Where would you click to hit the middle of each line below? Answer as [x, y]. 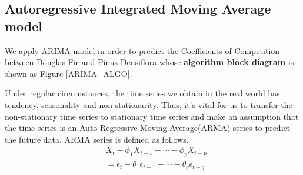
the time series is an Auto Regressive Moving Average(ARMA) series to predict [148, 128]
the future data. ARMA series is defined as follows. [97, 139]
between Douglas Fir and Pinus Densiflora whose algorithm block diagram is [149, 62]
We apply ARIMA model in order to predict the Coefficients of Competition [142, 50]
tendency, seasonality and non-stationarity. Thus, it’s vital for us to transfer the [149, 104]
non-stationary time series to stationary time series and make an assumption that [152, 116]
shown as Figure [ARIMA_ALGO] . [69, 73]
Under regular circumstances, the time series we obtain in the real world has [142, 93]
